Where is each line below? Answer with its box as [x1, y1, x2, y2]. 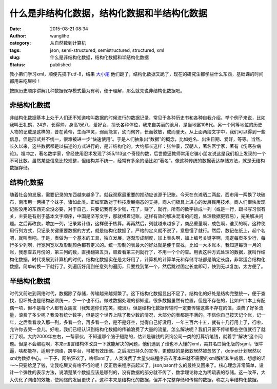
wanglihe [50, 32, 69, 38]
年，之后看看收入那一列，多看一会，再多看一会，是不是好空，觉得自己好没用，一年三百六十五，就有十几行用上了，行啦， [9, 319, 266, 325]
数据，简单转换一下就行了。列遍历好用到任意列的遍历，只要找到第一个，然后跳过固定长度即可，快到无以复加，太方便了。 [9, 263, 266, 269]
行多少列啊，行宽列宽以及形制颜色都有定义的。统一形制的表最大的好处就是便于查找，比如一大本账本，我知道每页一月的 [9, 242, 261, 248]
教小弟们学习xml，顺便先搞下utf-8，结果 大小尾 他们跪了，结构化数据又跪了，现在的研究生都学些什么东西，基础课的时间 [9, 71, 264, 77]
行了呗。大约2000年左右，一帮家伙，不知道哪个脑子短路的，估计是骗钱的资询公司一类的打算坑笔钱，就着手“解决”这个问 [9, 334, 263, 340]
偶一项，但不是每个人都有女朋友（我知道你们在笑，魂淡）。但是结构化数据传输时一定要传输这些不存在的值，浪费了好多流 [9, 304, 264, 310]
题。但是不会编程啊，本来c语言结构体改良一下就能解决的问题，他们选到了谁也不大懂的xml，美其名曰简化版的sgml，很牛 [9, 340, 264, 346]
